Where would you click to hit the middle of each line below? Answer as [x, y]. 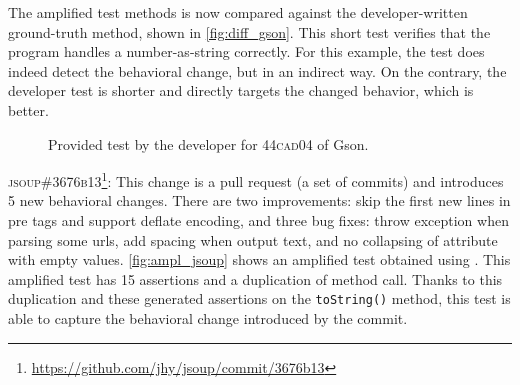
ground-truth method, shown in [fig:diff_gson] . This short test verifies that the [249, 31]
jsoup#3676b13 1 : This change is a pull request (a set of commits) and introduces [256, 179]
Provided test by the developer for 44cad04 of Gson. [208, 143]
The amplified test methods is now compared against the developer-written [238, 12]
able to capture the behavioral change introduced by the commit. [208, 318]
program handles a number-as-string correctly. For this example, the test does [246, 51]
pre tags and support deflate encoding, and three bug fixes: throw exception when [258, 220]
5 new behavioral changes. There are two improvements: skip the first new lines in [259, 200]
